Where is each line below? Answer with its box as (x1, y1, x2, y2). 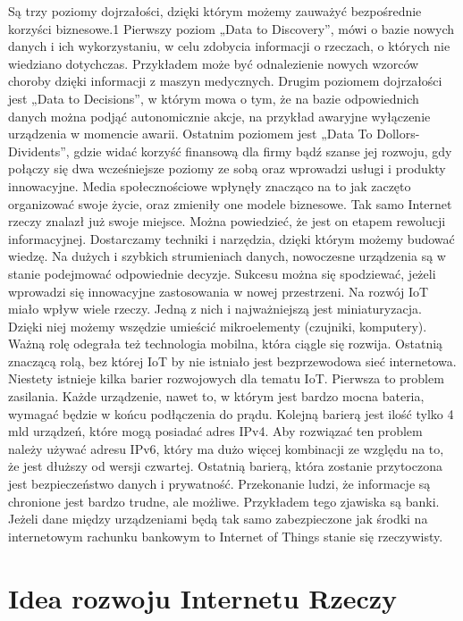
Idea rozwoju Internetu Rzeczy (8, 579, 398, 616)
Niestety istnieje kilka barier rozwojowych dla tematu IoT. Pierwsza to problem (8, 369, 444, 388)
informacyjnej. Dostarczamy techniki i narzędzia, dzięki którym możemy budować (8, 229, 455, 248)
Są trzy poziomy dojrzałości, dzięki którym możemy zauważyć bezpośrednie (8, 2, 422, 20)
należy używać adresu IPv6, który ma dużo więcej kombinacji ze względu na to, (8, 439, 444, 457)
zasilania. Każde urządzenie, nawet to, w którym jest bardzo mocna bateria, (8, 387, 425, 406)
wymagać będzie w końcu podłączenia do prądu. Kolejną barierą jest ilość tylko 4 (8, 404, 454, 423)
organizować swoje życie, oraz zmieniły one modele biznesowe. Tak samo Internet (8, 194, 452, 213)
